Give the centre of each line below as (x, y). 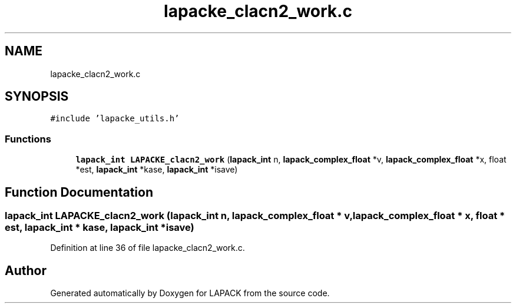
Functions (28, 139)
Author (26, 270)
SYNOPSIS (37, 97)
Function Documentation (79, 192)
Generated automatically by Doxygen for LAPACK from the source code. (190, 293)
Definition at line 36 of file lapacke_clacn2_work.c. (148, 248)
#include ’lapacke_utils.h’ (115, 119)
